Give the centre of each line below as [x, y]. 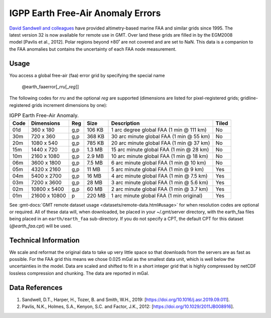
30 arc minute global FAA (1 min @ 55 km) [161, 136]
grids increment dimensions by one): [69, 105]
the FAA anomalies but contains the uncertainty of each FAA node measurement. [93, 49]
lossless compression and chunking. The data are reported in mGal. [79, 273]
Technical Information [44, 240]
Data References [36, 288]
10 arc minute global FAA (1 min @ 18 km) [160, 156]
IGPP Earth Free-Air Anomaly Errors [85, 13]
